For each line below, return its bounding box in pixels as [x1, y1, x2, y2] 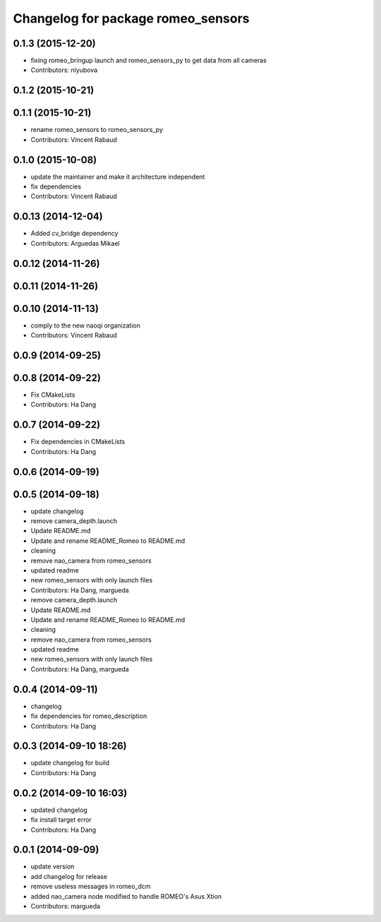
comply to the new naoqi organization [30, 321, 141, 330]
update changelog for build [30, 759, 109, 767]
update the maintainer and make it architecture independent [30, 172, 205, 181]
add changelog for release [30, 872, 108, 880]
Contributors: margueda [30, 902, 101, 910]
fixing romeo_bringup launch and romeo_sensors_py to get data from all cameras [30, 56, 267, 65]
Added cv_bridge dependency [30, 229, 119, 238]
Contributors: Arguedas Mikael [30, 239, 120, 247]
